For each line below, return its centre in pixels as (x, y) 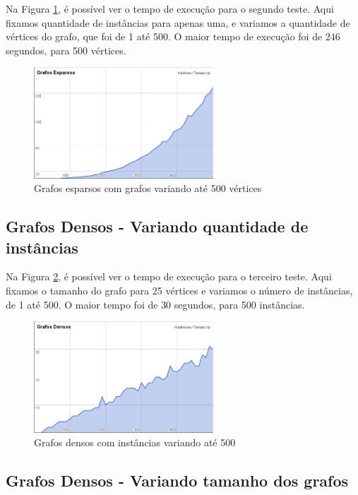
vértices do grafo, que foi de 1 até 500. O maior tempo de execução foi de (164, 36)
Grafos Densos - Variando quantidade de (157, 226)
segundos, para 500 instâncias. (239, 304)
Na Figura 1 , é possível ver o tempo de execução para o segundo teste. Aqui (170, 8)
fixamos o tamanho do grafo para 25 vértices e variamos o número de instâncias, (179, 291)
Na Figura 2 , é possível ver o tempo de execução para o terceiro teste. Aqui (169, 276)
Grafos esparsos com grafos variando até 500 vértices (148, 188)
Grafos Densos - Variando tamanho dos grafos (177, 481)
